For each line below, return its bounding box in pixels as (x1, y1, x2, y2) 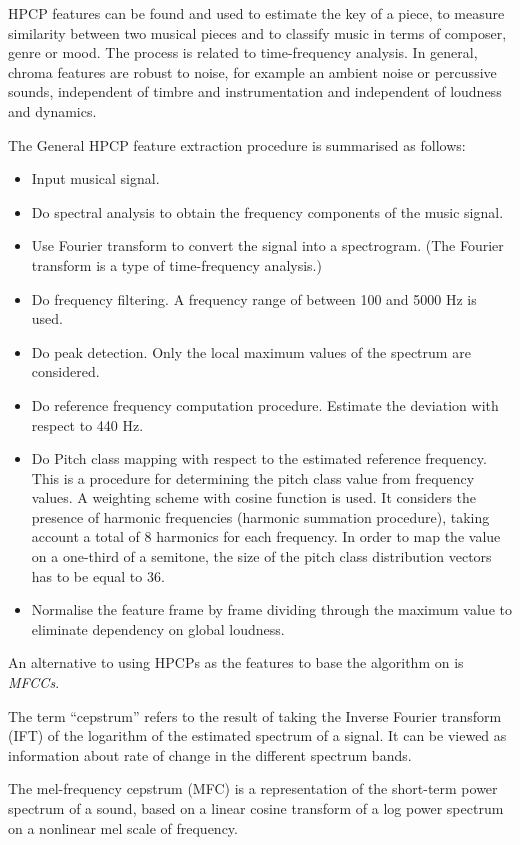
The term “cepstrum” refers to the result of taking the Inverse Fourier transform (8, 705, 502, 726)
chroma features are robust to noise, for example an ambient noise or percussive (8, 61, 497, 82)
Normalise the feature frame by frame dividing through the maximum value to (31, 599, 512, 620)
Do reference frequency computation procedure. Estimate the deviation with (31, 394, 499, 415)
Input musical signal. (31, 168, 160, 189)
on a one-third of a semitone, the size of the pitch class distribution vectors (31, 546, 492, 567)
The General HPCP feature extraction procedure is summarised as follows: (8, 134, 466, 155)
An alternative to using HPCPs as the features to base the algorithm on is (8, 652, 464, 673)
